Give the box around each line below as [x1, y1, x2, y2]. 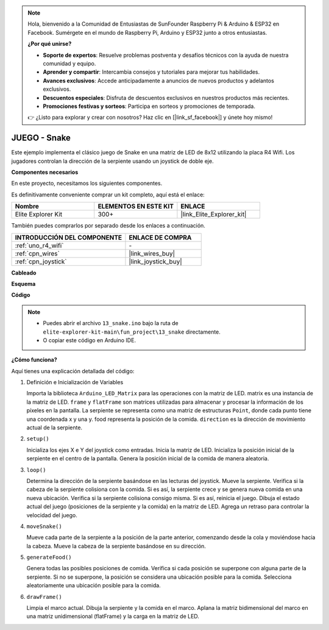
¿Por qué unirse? [27, 40, 72, 48]
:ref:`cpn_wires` [15, 249, 60, 257]
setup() [26, 435, 50, 442]
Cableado [11, 269, 37, 276]
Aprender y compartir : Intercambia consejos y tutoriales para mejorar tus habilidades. [43, 68, 260, 76]
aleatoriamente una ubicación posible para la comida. [26, 582, 161, 589]
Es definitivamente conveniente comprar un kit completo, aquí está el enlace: [11, 191, 205, 198]
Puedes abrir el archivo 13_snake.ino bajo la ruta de [43, 320, 179, 327]
